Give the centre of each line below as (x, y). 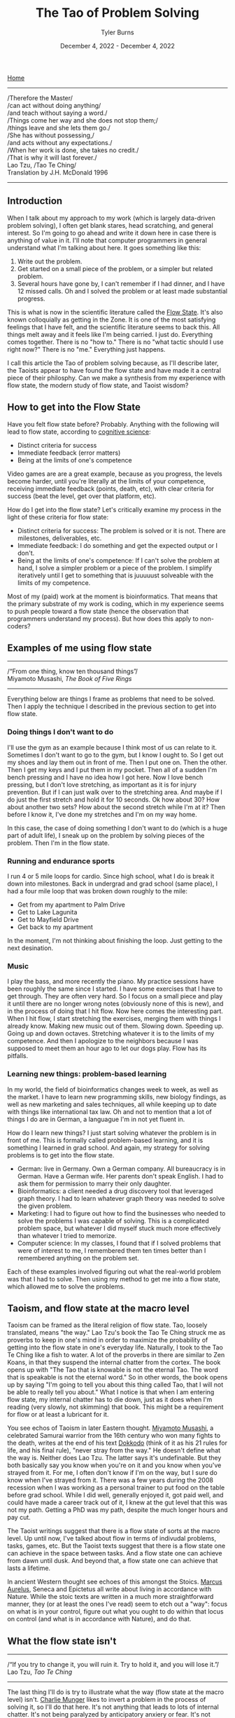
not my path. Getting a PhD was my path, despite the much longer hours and (117, 1510)
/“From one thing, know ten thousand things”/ (73, 671)
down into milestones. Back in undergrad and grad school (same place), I (113, 884)
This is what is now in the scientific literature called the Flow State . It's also (115, 312)
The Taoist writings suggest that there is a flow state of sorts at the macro (114, 1531)
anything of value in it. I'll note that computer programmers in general (107, 240)
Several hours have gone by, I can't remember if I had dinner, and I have (121, 283)
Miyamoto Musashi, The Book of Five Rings (70, 679)
